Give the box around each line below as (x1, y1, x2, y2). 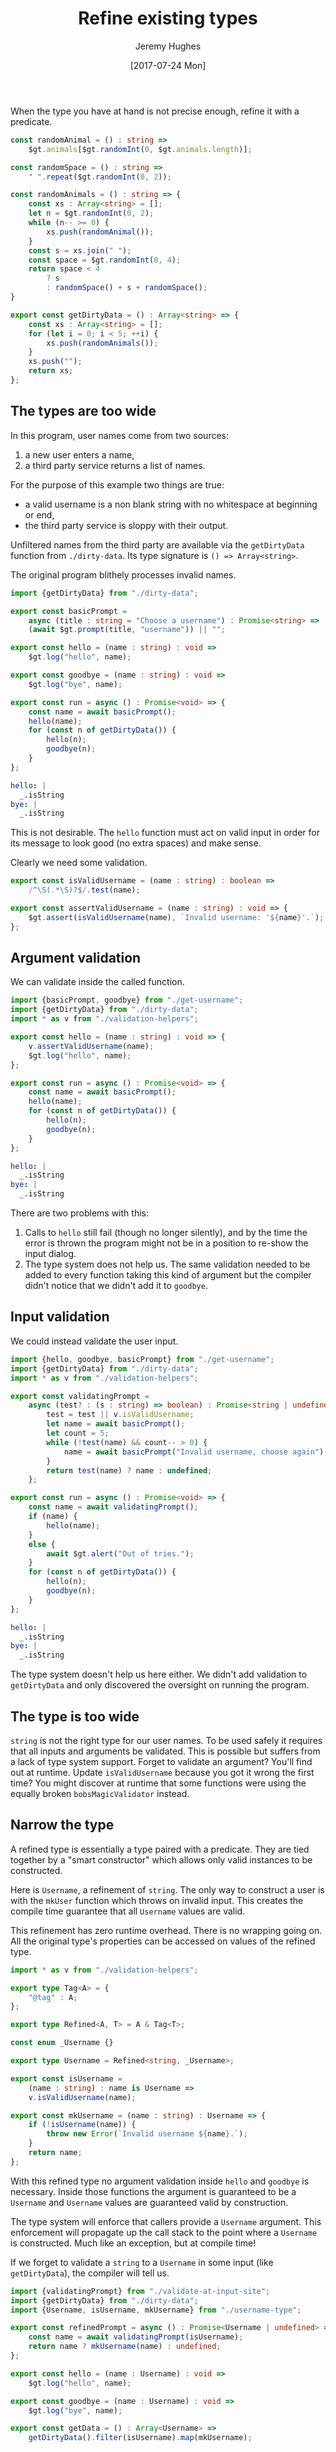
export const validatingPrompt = (10, 1391, 150, 1401)
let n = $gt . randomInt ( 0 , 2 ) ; (28, 208, 155, 219)
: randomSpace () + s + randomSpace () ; (46, 283, 208, 293)
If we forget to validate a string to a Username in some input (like (10, 2256, 274, 2268)
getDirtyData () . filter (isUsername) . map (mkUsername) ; (28, 2433, 253, 2443)
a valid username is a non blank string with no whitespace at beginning (24, 498, 318, 510)
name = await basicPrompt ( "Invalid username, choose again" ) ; (63, 1447, 329, 1457)
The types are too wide (10, 403, 157, 420)
